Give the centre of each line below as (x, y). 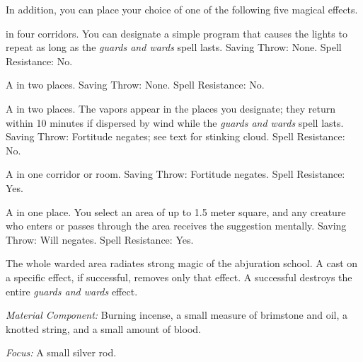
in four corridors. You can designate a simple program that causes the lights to (177, 33)
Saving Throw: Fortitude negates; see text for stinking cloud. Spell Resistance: (175, 136)
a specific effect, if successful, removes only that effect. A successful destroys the (179, 277)
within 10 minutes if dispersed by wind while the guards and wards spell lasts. (175, 122)
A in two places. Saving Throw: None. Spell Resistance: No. (135, 85)
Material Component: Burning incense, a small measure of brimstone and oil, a (177, 315)
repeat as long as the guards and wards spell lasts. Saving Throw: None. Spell (174, 47)
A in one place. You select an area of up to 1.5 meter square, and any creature (176, 211)
